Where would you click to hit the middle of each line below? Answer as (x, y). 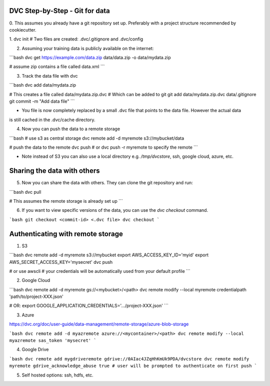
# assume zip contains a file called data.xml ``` (57, 67)
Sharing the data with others (54, 171)
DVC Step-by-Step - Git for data (59, 11)
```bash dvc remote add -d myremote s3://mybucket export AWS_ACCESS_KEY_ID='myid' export (109, 255)
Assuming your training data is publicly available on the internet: (88, 48)
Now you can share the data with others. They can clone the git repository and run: (107, 183)
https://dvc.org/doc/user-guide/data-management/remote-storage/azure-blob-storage (99, 324)
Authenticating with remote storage (66, 234)
